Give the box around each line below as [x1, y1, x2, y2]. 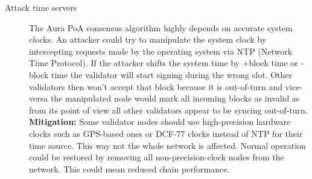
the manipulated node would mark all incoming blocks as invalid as [50, 92, 300, 105]
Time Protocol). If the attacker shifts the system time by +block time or [29, 56, 298, 69]
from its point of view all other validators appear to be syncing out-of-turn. [29, 103, 308, 116]
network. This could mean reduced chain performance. [29, 162, 230, 175]
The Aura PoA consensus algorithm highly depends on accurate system [29, 21, 293, 34]
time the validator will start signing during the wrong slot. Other [51, 68, 293, 80]
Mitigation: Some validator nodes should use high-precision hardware [29, 115, 291, 128]
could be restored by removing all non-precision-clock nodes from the [29, 151, 284, 163]
